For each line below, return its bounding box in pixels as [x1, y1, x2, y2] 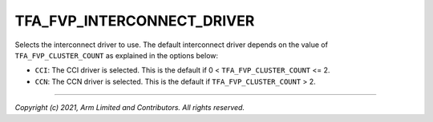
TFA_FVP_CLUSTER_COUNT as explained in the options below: [14, 50, 219, 60]
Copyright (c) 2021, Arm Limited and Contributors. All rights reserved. [14, 103, 245, 112]
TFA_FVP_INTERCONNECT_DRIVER [14, 12, 255, 30]
